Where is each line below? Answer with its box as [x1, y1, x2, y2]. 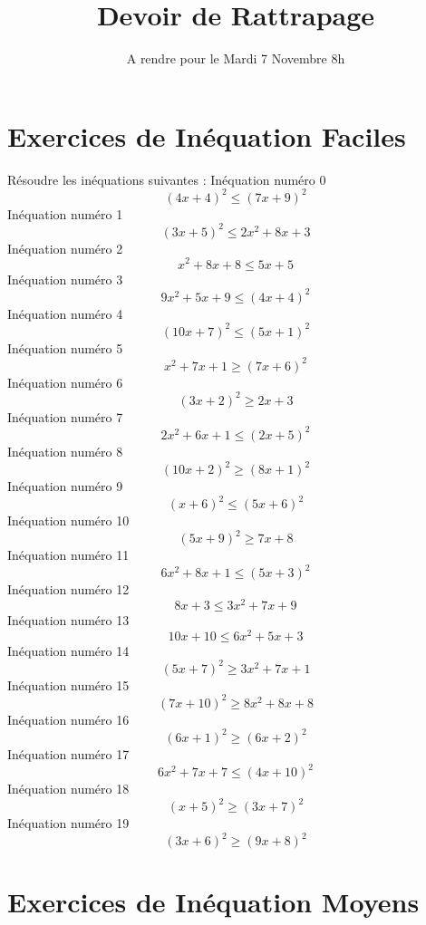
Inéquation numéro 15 [7, 675, 130, 694]
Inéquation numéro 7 [7, 407, 123, 426]
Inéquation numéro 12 [7, 580, 130, 599]
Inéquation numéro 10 [7, 511, 130, 530]
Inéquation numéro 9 [7, 477, 123, 496]
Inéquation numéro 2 [7, 238, 123, 257]
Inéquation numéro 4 [7, 304, 123, 323]
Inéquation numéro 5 [7, 338, 123, 357]
